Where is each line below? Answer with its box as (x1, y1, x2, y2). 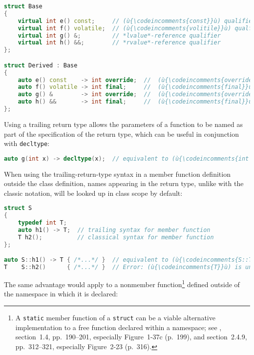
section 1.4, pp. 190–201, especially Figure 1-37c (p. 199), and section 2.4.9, (15, 332, 247, 342)
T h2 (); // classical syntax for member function (18, 233, 214, 241)
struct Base (4, 3, 42, 10)
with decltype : (4, 138, 50, 148)
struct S (4, 205, 32, 212)
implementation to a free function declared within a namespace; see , (15, 322, 222, 332)
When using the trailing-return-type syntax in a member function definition (4, 168, 231, 179)
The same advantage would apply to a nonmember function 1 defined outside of (4, 278, 240, 289)
